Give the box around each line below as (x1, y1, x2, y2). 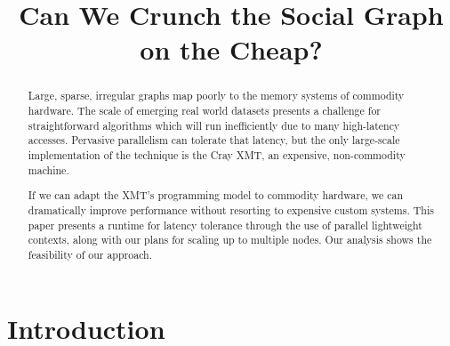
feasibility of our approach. (28, 246, 153, 262)
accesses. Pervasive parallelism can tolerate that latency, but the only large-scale (28, 133, 400, 148)
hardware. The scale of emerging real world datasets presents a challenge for (28, 103, 382, 118)
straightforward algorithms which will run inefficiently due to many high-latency (28, 117, 400, 133)
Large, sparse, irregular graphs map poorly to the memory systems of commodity (28, 88, 405, 103)
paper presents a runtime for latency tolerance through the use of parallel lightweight (28, 217, 422, 232)
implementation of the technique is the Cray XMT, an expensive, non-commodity (28, 147, 406, 162)
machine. (28, 162, 69, 177)
